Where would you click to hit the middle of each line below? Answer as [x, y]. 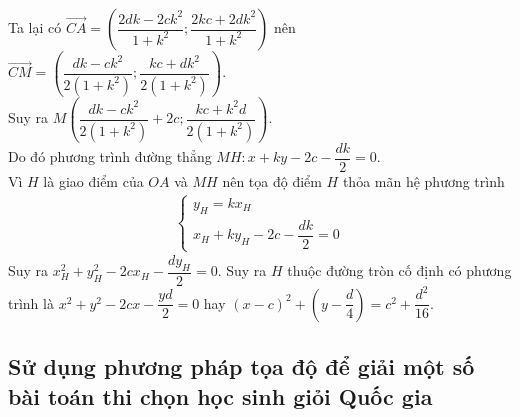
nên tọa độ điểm [272, 180]
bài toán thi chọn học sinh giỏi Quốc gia [220, 395]
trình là [31, 302]
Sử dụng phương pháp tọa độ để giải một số [241, 366]
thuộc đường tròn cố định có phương [399, 270]
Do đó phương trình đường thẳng [110, 156]
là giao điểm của [93, 180]
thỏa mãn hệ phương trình [423, 180]
